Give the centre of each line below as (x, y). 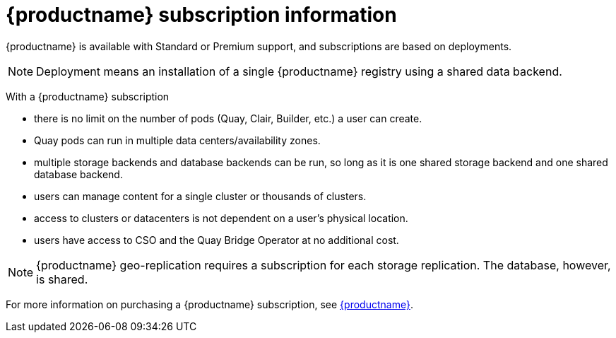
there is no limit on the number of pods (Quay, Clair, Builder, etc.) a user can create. (228, 118)
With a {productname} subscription (88, 96)
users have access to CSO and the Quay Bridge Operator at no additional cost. (217, 240)
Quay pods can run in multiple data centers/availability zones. (177, 140)
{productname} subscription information (201, 15)
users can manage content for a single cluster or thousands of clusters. (200, 196)
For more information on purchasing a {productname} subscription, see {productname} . (209, 304)
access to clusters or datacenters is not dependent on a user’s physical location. (221, 218)
